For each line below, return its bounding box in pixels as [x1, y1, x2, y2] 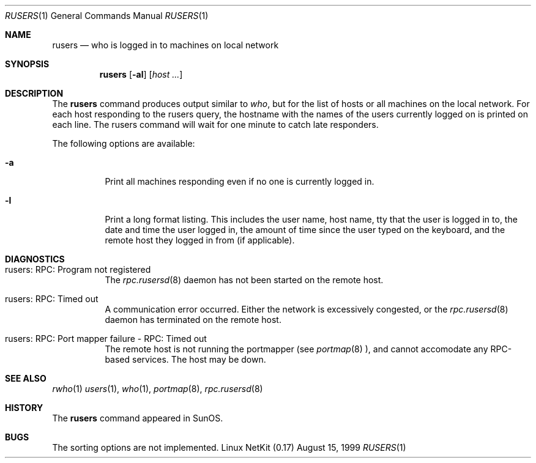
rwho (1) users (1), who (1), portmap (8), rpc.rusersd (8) [52, 383, 263, 394]
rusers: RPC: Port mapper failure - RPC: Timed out [5, 333, 207, 344]
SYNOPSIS [5, 59, 50, 69]
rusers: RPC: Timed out [5, 294, 99, 304]
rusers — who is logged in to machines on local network [52, 40, 279, 50]
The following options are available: [52, 138, 195, 149]
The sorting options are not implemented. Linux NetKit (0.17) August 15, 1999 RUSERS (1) [52, 442, 406, 453]
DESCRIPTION [5, 88, 64, 98]
